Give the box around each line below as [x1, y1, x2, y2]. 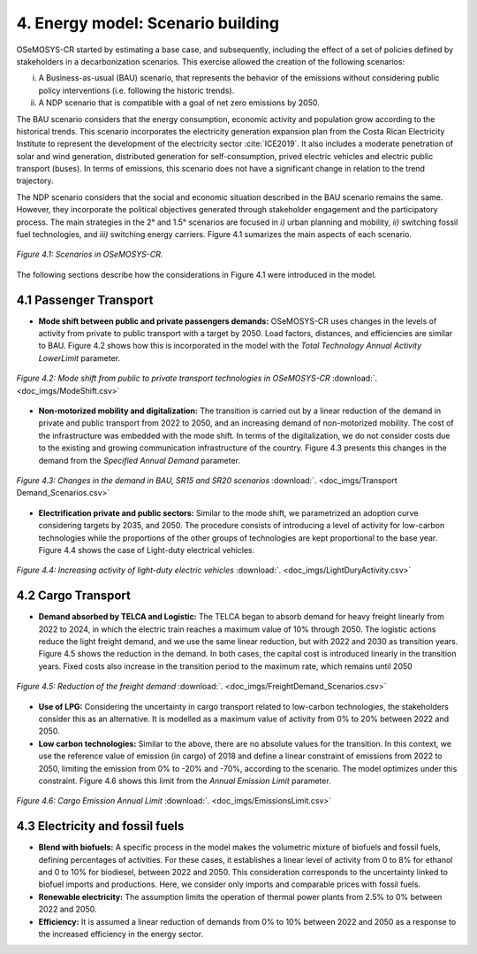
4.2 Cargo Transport [16, 589, 132, 604]
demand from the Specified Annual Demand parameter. [38, 455, 241, 465]
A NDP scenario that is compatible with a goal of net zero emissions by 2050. [38, 97, 320, 108]
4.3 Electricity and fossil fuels [16, 819, 185, 834]
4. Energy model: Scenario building [16, 13, 280, 33]
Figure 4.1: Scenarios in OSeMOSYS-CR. [16, 249, 163, 260]
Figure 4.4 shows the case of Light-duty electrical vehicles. [38, 544, 255, 555]
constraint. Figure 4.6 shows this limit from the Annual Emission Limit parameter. [38, 775, 331, 786]
